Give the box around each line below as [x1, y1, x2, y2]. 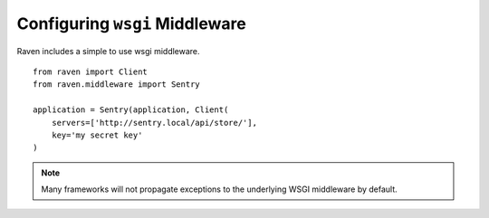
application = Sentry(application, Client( [33, 105, 229, 115]
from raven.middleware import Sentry [33, 80, 201, 90]
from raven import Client [33, 66, 149, 77]
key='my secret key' [51, 129, 143, 140]
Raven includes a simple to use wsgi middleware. [16, 45, 200, 56]
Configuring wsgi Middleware [16, 14, 246, 33]
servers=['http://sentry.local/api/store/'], [51, 118, 258, 128]
